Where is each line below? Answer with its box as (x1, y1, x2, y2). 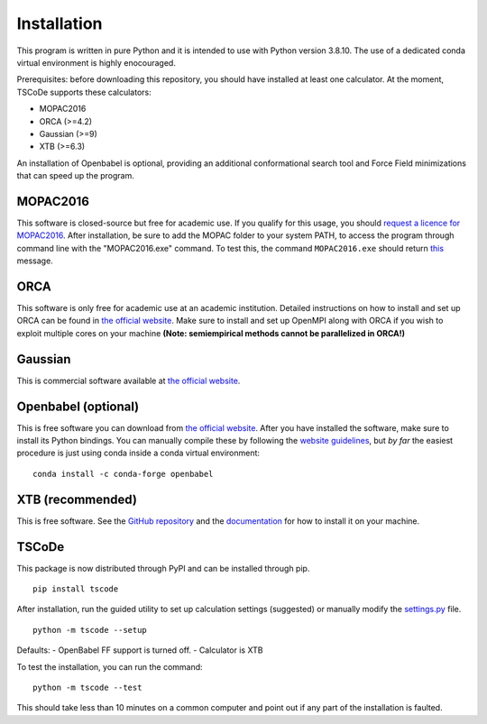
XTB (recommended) (16, 491, 137, 507)
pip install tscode (32, 584, 119, 594)
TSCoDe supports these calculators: (16, 87, 152, 97)
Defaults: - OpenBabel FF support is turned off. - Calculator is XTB (16, 645, 263, 655)
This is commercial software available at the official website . (16, 375, 241, 386)
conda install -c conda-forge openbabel (32, 469, 214, 479)
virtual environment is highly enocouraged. (16, 57, 176, 68)
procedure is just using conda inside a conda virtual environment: (16, 447, 261, 459)
